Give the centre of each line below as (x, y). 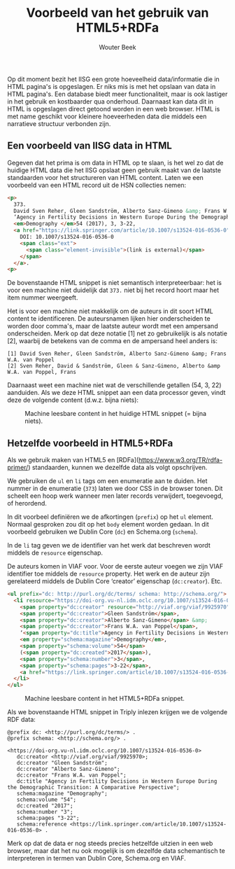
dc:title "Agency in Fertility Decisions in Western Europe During (117, 781)
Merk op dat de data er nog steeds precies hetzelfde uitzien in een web (110, 843)
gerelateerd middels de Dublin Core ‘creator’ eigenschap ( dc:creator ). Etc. (115, 581)
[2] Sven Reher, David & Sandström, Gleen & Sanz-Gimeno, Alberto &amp (114, 366)
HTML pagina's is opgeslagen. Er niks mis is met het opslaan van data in (112, 86)
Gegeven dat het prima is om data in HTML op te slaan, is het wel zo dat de (115, 162)
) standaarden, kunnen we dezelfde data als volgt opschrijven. (117, 468)
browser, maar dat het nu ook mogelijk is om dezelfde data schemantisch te (116, 851)
